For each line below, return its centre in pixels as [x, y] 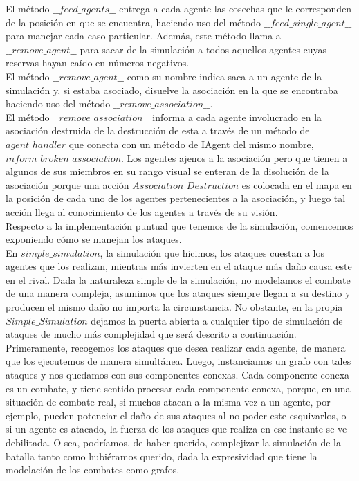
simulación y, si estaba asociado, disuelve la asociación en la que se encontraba [172, 90]
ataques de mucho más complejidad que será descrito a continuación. [151, 334]
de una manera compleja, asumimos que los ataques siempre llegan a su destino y [178, 293]
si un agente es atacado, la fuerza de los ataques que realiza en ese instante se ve [176, 429]
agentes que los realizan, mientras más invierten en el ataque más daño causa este [179, 266]
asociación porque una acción [67, 184]
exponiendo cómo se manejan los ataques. [94, 239]
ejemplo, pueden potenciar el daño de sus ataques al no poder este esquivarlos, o [176, 415]
